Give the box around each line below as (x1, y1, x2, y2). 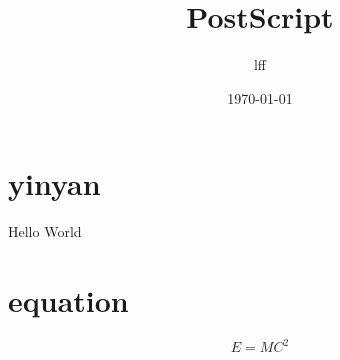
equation (8, 280, 129, 321)
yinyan (8, 163, 101, 204)
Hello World (8, 221, 82, 242)
